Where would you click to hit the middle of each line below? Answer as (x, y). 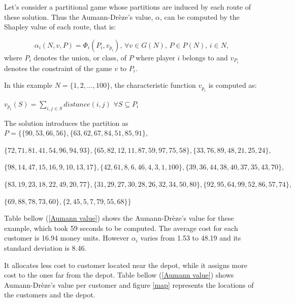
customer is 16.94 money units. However (67, 238)
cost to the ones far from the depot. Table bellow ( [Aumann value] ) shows (119, 275)
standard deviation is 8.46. (45, 248)
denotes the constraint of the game (58, 68)
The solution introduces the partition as (66, 123)
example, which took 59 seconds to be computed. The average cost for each (121, 228)
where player (155, 57)
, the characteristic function (153, 85)
